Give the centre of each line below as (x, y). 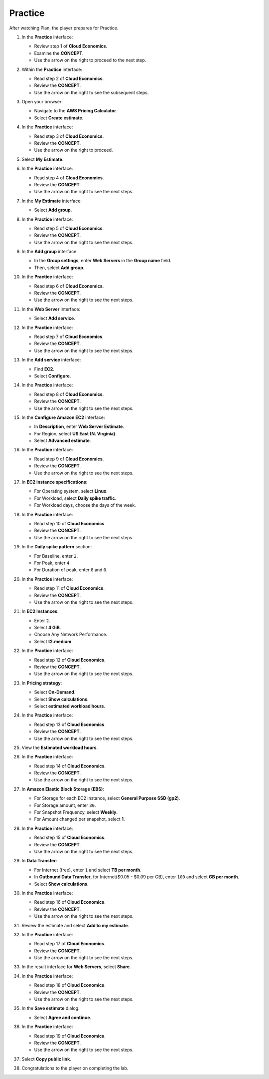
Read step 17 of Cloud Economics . (70, 944)
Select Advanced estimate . (63, 441)
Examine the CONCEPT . (59, 53)
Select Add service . (55, 318)
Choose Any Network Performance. (71, 635)
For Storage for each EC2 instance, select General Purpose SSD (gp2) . (107, 798)
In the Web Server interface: (51, 309)
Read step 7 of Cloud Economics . (69, 337)
